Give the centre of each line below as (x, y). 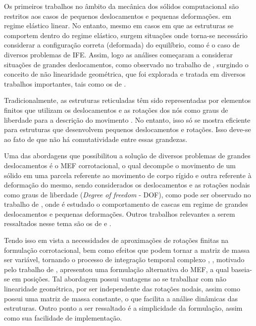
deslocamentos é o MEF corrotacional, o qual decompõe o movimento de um (120, 165)
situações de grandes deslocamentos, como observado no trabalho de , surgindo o (126, 64)
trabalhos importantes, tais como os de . (65, 83)
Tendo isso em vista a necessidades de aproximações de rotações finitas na (116, 240)
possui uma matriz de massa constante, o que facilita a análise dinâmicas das (121, 298)
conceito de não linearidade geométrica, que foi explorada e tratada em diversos (125, 74)
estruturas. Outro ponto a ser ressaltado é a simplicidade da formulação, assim (123, 308)
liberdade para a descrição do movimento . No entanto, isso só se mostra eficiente (127, 119)
